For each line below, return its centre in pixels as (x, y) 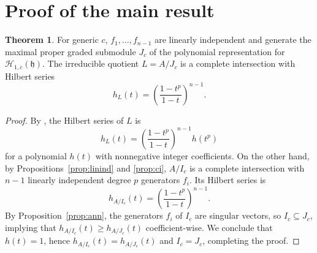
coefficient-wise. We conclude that (209, 227)
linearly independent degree (79, 180)
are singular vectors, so (238, 215)
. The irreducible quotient (91, 63)
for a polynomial (36, 155)
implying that (31, 227)
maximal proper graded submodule (71, 51)
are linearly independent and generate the (233, 40)
